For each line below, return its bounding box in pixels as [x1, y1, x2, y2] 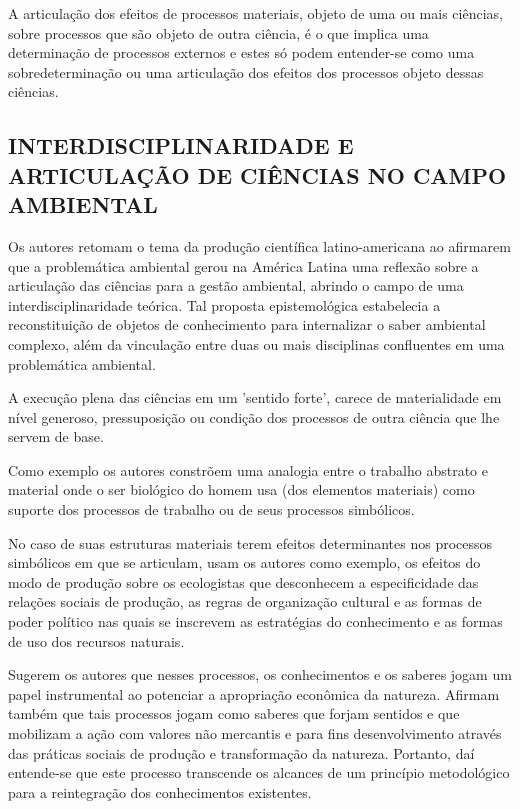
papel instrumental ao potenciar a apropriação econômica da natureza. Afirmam [8, 683, 500, 704]
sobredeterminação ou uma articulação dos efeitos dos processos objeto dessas [8, 61, 484, 82]
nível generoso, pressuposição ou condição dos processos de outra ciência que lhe [8, 406, 500, 427]
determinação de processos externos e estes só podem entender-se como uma [8, 42, 475, 63]
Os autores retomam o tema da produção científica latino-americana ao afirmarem [8, 235, 511, 256]
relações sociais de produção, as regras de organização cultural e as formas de [8, 591, 482, 612]
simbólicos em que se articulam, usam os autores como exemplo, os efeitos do [8, 552, 481, 573]
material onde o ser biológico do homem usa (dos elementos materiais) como [8, 479, 475, 500]
